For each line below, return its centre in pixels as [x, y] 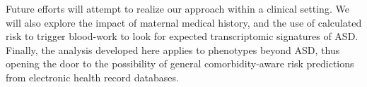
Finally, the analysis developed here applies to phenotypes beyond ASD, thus [173, 49]
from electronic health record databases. [92, 77]
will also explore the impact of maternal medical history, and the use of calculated [184, 22]
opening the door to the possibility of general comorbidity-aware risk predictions [180, 63]
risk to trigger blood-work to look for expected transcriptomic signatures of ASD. [182, 36]
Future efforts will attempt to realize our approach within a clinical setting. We [177, 8]
